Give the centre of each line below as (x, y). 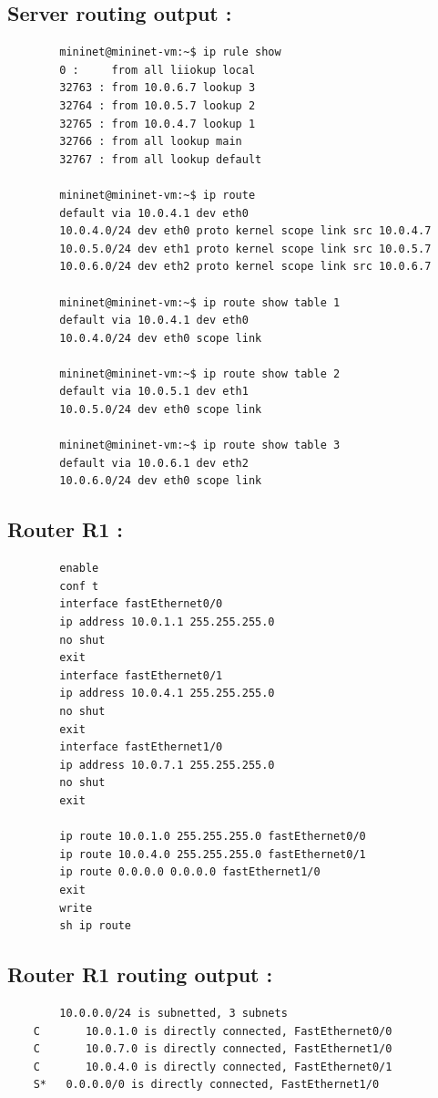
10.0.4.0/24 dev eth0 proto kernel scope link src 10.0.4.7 (245, 231)
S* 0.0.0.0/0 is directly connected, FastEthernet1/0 (206, 1085)
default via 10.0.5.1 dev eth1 (154, 392)
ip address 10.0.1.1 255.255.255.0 (167, 622)
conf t (79, 586)
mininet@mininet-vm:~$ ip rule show (170, 52)
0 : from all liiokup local (158, 70)
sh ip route (96, 926)
